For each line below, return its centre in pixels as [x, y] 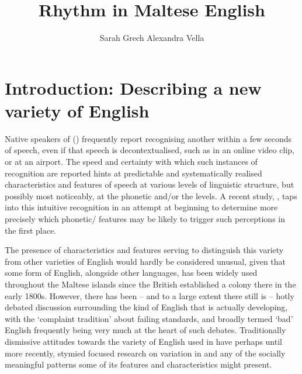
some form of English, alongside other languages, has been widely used [131, 273]
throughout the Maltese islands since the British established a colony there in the [150, 284]
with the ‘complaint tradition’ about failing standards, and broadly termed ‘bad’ [149, 318]
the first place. [31, 230]
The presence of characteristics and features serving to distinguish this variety [144, 250]
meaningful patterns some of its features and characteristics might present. [138, 364]
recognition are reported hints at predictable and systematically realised [133, 173]
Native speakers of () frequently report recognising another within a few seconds [148, 138]
